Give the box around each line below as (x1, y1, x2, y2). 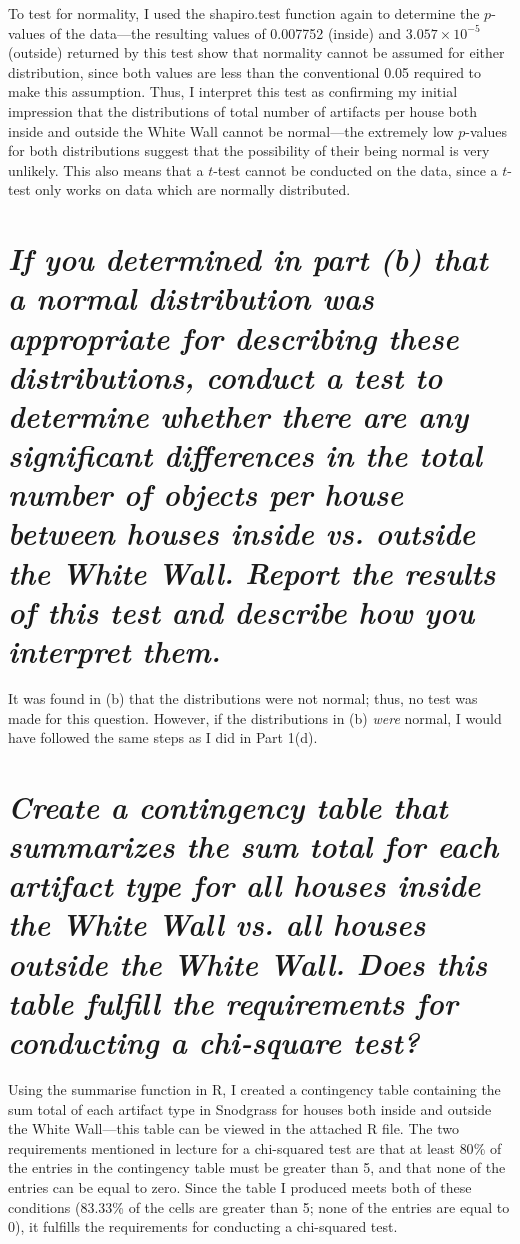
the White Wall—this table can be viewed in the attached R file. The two (8, 1118, 459, 1139)
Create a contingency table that (8, 785, 448, 827)
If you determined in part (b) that (8, 238, 488, 280)
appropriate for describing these (8, 316, 459, 358)
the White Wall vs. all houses (8, 903, 426, 945)
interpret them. (8, 630, 221, 671)
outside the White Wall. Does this (8, 942, 488, 984)
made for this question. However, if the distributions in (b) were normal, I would (8, 707, 502, 728)
